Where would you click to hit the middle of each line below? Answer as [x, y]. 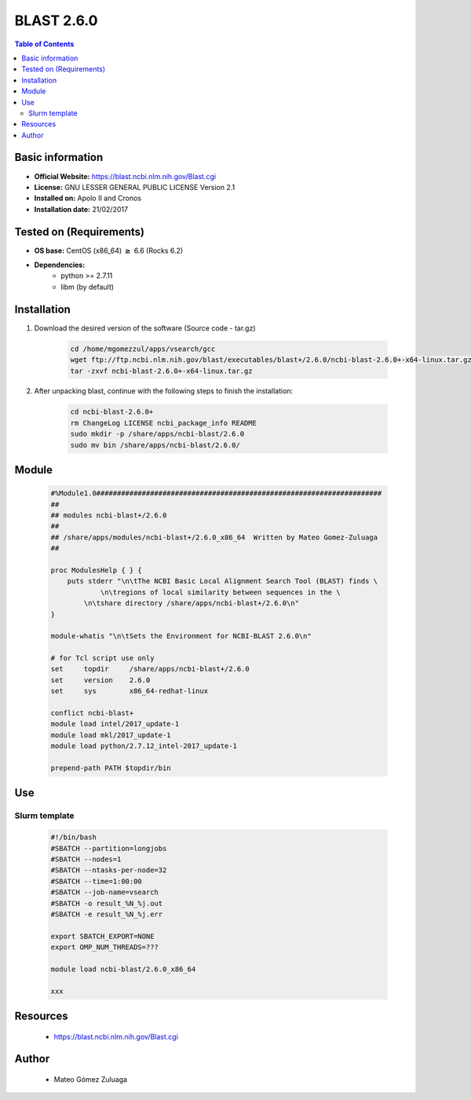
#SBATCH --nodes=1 [86, 859]
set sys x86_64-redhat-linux [129, 691]
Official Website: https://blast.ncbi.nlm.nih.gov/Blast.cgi [125, 176]
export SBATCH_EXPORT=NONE [102, 936]
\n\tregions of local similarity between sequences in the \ [220, 592]
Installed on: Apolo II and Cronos [88, 198]
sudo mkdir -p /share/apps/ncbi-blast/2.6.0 [157, 434]
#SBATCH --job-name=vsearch [104, 892]
